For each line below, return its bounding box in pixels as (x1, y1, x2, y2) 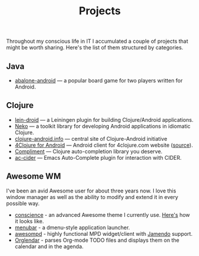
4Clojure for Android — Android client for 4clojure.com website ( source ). (14, 141, 193, 148)
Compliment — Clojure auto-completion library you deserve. (14, 147, 163, 155)
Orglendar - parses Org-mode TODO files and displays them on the (14, 236, 179, 244)
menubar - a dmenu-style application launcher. (14, 224, 130, 231)
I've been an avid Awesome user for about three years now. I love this (6, 187, 176, 194)
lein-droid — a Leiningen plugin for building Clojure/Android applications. (14, 116, 194, 123)
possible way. (6, 200, 40, 207)
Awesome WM (6, 171, 61, 182)
